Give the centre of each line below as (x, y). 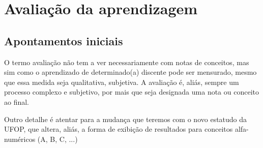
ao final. (17, 101)
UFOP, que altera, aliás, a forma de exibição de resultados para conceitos (119, 129)
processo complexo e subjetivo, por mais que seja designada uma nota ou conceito (132, 92)
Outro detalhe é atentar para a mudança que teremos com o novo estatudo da (126, 119)
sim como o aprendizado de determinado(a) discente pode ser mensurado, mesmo (130, 72)
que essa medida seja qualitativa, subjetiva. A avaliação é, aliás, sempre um (122, 82)
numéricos (20, 139)
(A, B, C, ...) (57, 139)
